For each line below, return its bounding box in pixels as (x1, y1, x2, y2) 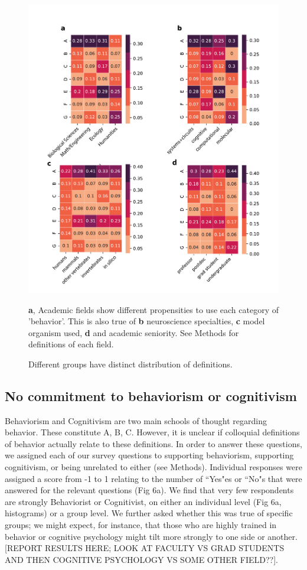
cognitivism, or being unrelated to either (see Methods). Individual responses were (5, 461, 302, 473)
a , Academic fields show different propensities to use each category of (28, 303, 279, 315)
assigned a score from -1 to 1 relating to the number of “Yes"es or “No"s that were (5, 472, 302, 484)
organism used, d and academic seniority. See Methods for (28, 326, 239, 338)
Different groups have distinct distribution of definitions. (28, 357, 233, 370)
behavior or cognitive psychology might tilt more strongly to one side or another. (5, 530, 298, 542)
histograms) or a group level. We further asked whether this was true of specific (5, 507, 293, 519)
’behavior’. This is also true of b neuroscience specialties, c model (28, 315, 265, 327)
